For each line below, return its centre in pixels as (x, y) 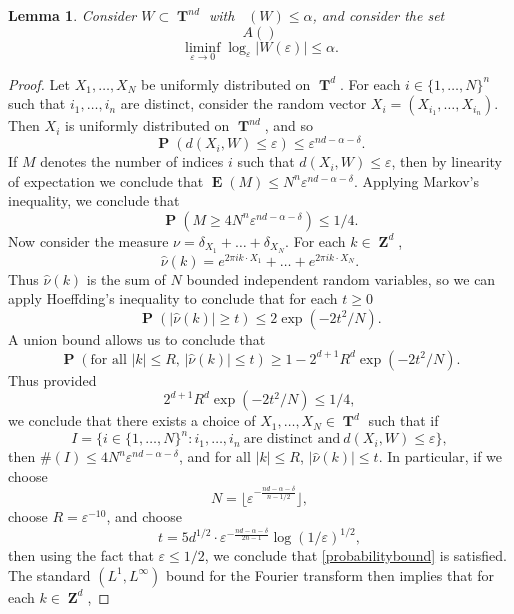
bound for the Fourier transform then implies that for (330, 574)
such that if (403, 420)
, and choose (144, 515)
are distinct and (292, 439)
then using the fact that (81, 555)
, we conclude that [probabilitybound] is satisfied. (355, 555)
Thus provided (52, 379)
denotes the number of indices (132, 161)
